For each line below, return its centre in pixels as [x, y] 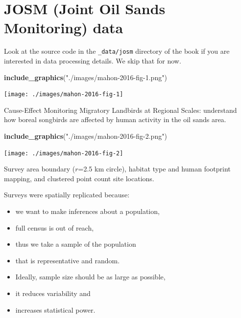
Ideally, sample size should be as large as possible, [90, 277]
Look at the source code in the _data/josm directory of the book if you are [117, 51]
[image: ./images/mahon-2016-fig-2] [64, 153]
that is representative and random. [68, 260]
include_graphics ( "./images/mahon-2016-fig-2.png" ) [85, 136]
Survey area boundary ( [40, 169]
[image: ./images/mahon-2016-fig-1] [64, 95]
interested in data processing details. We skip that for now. [93, 60]
